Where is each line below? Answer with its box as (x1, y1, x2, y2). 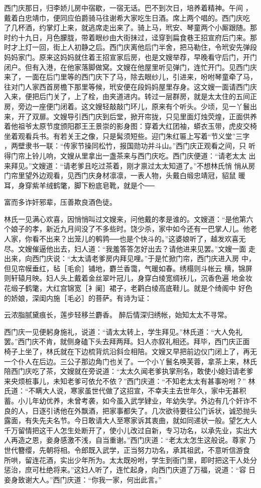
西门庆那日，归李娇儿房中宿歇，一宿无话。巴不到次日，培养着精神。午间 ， (4, 3, 252, 13)
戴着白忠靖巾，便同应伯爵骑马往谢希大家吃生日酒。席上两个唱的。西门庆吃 (4, 12, 250, 23)
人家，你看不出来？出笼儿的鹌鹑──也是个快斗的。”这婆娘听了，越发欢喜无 (4, 233, 246, 244)
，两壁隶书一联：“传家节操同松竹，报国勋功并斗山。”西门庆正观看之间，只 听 (4, 140, 255, 151)
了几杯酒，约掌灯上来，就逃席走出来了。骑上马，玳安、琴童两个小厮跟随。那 (4, 22, 257, 33)
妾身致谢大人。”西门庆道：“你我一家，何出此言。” (4, 474, 162, 484)
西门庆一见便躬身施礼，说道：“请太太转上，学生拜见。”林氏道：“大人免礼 (4, 326, 242, 337)
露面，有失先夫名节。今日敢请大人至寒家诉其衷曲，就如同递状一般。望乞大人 (4, 415, 257, 426)
